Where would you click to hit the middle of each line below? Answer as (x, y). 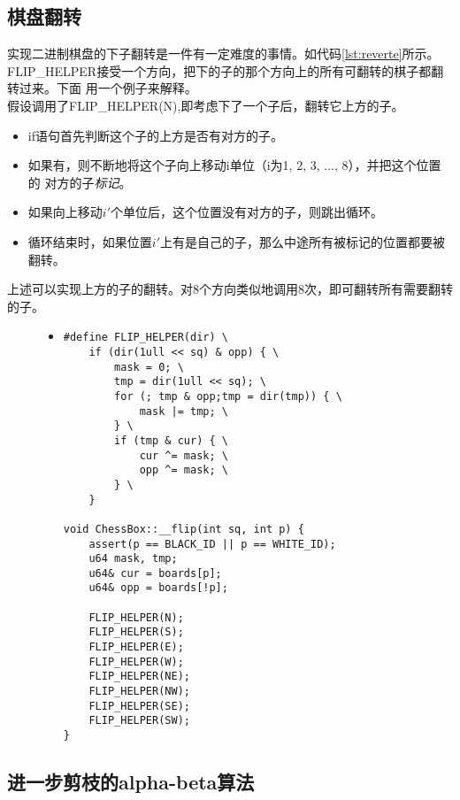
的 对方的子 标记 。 (80, 182)
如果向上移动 (65, 212)
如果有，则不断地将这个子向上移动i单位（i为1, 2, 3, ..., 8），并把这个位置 (234, 165)
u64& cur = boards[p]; (155, 573)
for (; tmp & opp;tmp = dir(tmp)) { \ (228, 396)
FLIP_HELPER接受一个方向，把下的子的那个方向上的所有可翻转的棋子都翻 (226, 70)
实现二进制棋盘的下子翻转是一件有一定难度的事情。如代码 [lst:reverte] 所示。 (223, 54)
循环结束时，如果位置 (90, 241)
